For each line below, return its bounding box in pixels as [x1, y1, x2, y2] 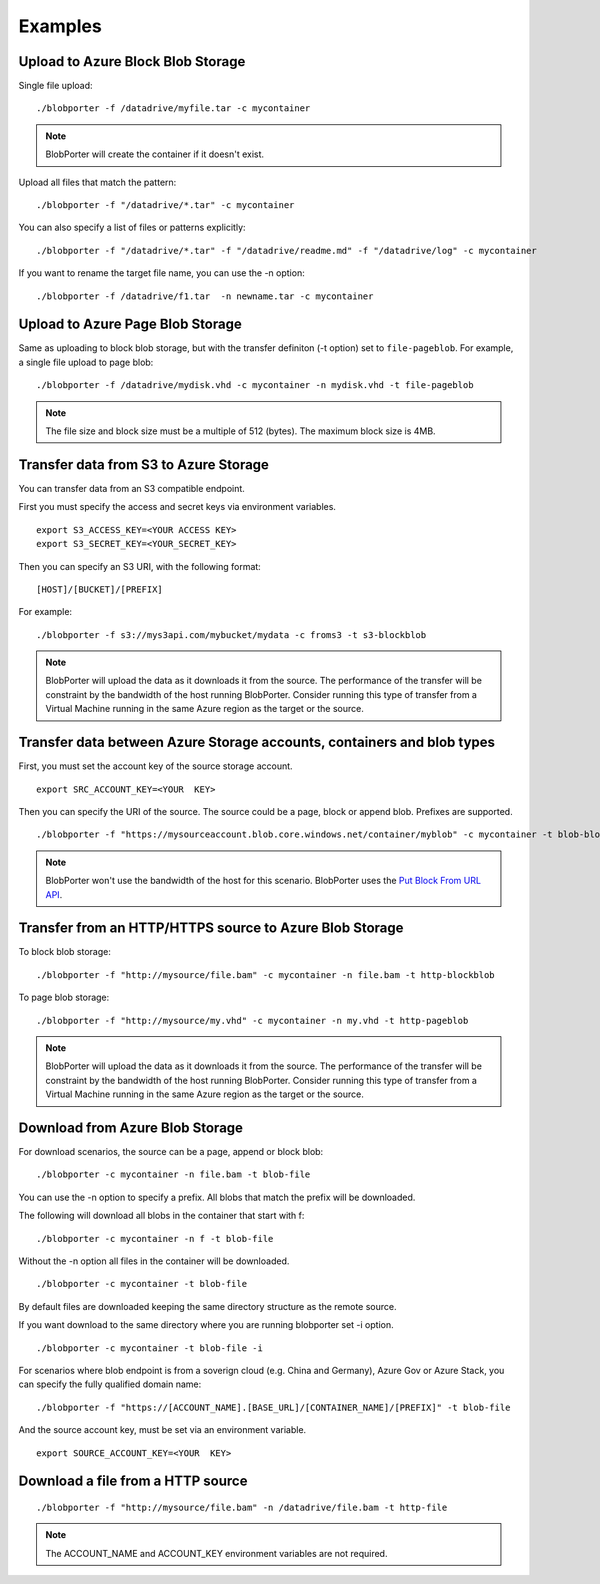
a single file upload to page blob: [18, 356, 154, 368]
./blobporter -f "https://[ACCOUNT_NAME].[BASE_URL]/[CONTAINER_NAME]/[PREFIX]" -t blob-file [36, 1401, 511, 1413]
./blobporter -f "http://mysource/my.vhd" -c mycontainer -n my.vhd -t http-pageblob [36, 1015, 469, 1026]
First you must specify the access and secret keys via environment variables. [18, 501, 337, 513]
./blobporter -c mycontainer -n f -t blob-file [36, 1233, 274, 1244]
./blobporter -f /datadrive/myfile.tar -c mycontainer [36, 103, 311, 114]
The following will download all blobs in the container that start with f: [18, 1210, 305, 1222]
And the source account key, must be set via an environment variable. [18, 1424, 307, 1436]
